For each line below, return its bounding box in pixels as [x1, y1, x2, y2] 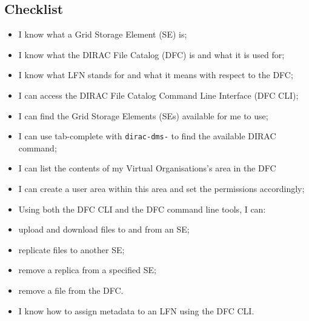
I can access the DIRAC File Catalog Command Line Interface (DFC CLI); [18, 88, 299, 101]
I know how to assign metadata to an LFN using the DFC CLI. [18, 304, 254, 317]
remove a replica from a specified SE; [18, 263, 156, 276]
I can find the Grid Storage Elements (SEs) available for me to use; [18, 109, 268, 122]
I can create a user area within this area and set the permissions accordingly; [18, 182, 305, 195]
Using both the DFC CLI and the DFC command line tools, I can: [18, 202, 266, 215]
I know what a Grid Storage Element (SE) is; [18, 28, 187, 41]
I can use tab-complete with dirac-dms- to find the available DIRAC [18, 130, 276, 142]
